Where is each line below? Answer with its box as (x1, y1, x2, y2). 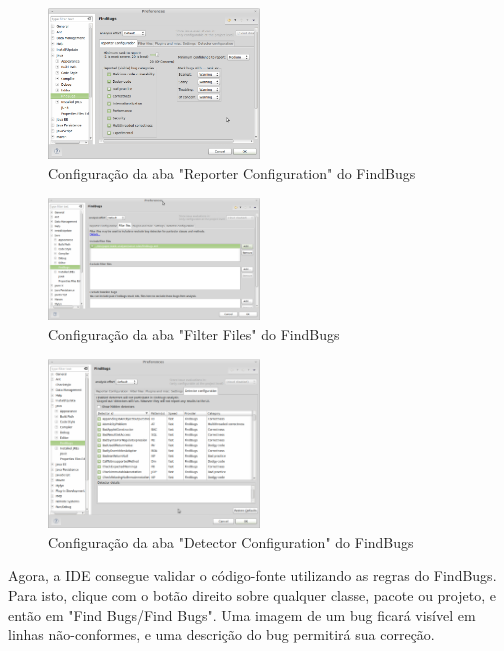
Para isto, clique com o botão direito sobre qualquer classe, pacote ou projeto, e (8, 584, 496, 605)
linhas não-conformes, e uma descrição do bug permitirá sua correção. (8, 624, 435, 645)
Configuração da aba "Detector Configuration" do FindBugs (48, 531, 414, 552)
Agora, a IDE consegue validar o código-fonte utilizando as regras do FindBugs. (8, 565, 497, 586)
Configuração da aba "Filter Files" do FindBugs (48, 323, 340, 344)
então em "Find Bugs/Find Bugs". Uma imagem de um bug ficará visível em (8, 604, 476, 625)
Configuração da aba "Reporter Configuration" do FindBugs (48, 162, 416, 183)
